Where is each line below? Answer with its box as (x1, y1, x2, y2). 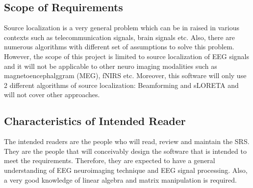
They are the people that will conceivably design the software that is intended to (4, 146, 247, 156)
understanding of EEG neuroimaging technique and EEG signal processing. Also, (4, 165, 248, 175)
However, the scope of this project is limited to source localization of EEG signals (4, 51, 249, 61)
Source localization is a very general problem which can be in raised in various (4, 22, 239, 33)
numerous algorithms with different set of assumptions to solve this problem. (4, 42, 234, 52)
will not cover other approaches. (4, 89, 100, 100)
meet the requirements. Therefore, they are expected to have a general (4, 155, 215, 166)
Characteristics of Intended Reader (4, 113, 186, 128)
